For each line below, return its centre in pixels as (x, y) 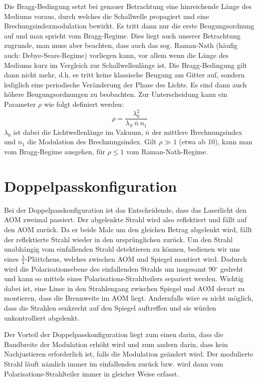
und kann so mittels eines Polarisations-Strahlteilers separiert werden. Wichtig (124, 278)
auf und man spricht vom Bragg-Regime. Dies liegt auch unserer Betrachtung (122, 35)
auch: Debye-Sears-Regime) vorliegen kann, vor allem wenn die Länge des (116, 55)
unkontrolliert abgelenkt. (42, 317)
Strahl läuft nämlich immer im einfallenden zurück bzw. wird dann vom (114, 363)
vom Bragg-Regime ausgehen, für (55, 152)
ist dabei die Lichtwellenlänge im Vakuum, (78, 132)
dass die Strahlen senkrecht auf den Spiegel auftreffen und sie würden (110, 307)
